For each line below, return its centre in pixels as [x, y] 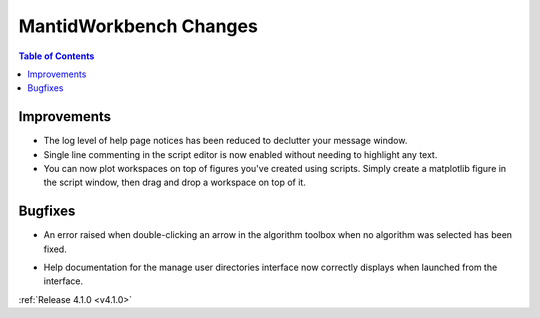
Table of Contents [56, 56]
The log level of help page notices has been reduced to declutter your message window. [225, 141]
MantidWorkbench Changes [138, 26]
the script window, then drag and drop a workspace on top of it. [175, 182]
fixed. [55, 249]
